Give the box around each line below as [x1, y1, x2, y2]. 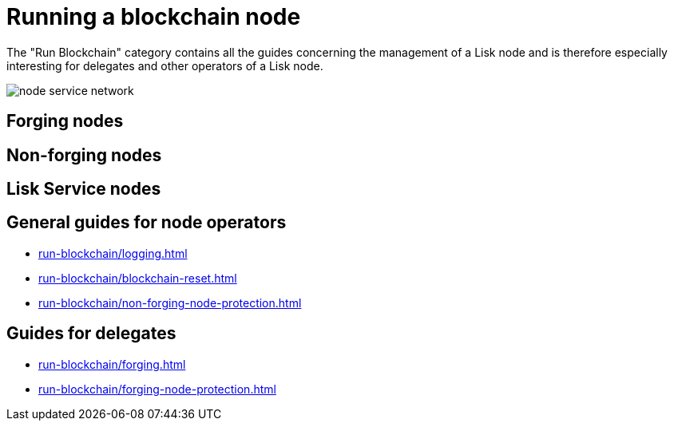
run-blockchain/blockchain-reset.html [38, 271, 237, 285]
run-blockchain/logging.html [38, 246, 188, 260]
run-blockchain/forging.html [38, 357, 186, 371]
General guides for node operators [6, 212, 287, 233]
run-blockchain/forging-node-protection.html [38, 382, 276, 396]
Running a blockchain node [6, 3, 301, 30]
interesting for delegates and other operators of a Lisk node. [6, 58, 323, 73]
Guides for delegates [6, 323, 176, 344]
